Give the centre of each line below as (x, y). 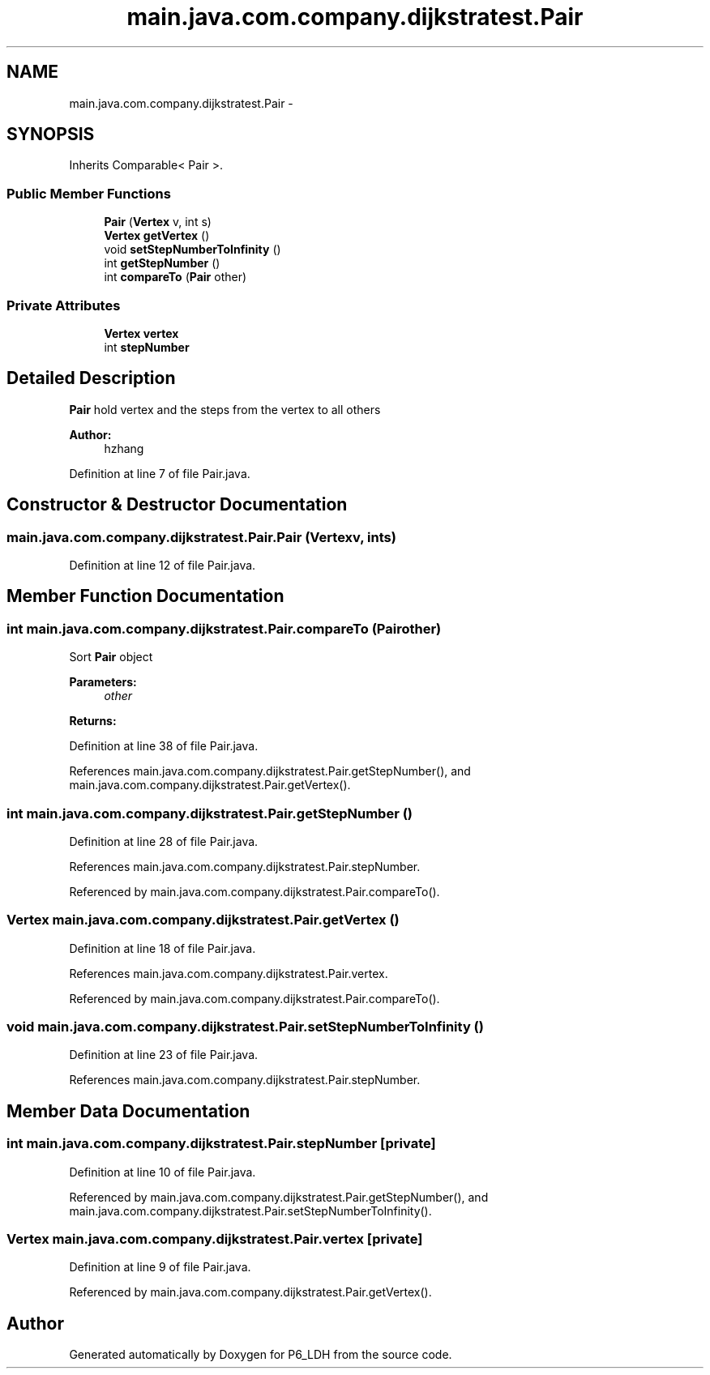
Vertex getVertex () (157, 236)
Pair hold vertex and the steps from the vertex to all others (225, 409)
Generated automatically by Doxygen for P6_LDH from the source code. (261, 1355)
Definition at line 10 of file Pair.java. (163, 1172)
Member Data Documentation (128, 1111)
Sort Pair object (111, 657)
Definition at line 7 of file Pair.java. (160, 473)
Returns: (93, 721)
